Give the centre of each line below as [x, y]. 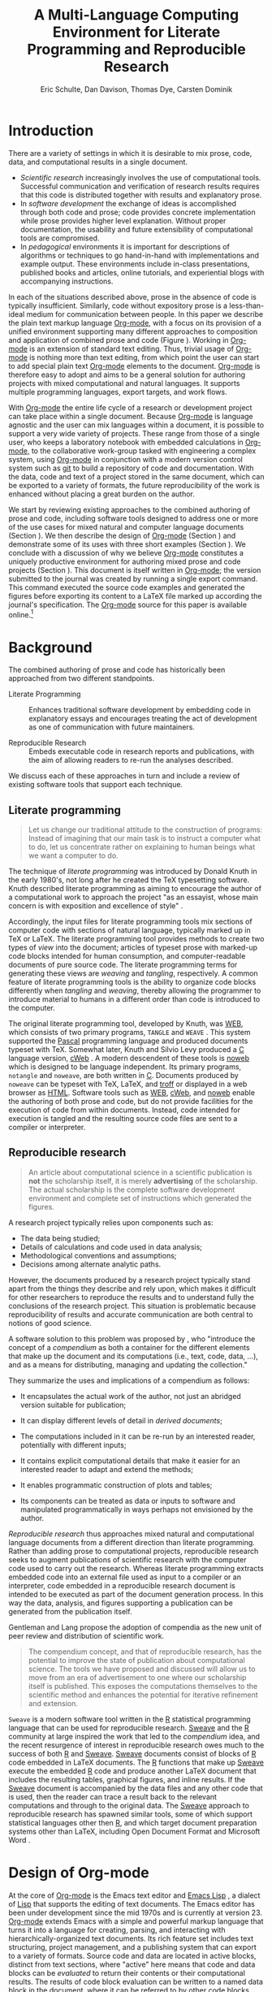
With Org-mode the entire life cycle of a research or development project [130, 407]
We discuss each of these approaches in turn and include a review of [124, 776]
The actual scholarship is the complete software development [132, 1189]
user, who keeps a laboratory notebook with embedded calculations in [126, 442]
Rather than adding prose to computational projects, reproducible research [134, 1551]
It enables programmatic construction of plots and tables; [116, 1485]
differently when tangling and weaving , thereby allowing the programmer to [135, 991]
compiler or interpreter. [47, 1128]
